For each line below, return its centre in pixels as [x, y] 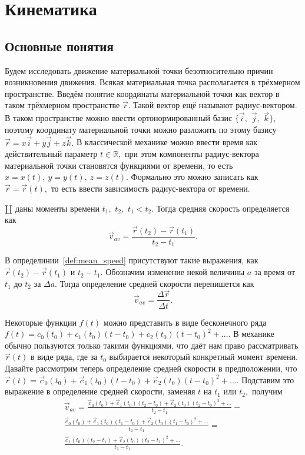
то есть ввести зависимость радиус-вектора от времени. [150, 188]
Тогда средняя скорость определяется [223, 208]
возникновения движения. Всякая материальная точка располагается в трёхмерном [152, 82]
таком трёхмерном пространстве [62, 105]
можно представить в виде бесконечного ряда [185, 322]
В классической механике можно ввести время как [167, 142]
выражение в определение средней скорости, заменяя [100, 391]
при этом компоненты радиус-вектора [192, 154]
